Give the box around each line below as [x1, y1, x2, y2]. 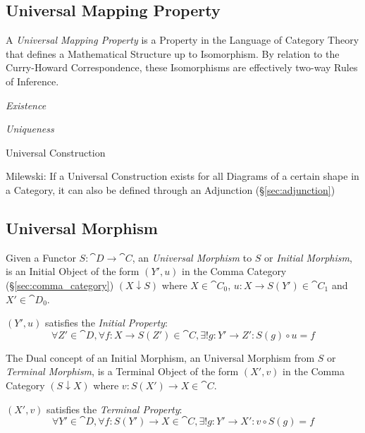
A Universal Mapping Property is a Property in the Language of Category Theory [6, 32, 359, 47]
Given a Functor [6, 250, 76, 264]
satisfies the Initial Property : [44, 315, 168, 330]
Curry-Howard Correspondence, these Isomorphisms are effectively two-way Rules [6, 60, 358, 75]
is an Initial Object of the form [6, 264, 140, 279]
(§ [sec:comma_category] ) [6, 277, 114, 292]
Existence [6, 97, 47, 112]
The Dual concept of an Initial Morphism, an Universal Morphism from [6, 350, 315, 365]
